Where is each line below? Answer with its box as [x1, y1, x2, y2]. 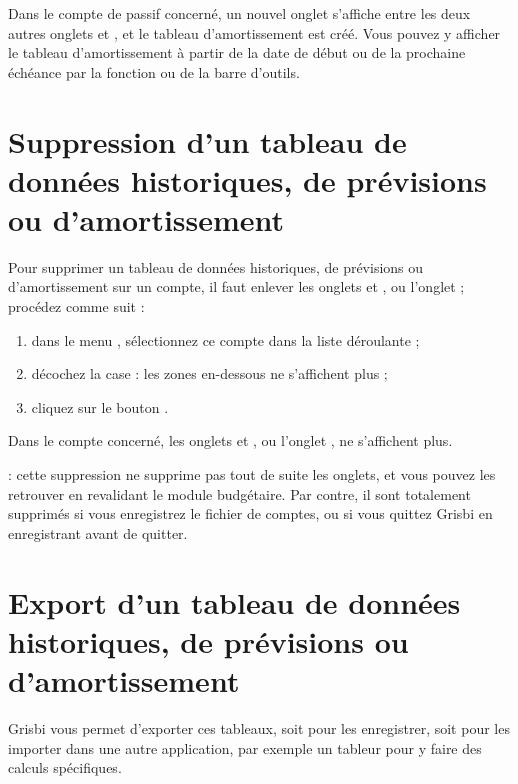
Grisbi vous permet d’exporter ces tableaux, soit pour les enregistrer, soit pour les [8, 717, 510, 738]
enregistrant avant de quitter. [8, 522, 188, 543]
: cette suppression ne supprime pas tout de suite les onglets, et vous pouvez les [8, 464, 496, 485]
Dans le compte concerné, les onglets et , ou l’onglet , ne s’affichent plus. [8, 430, 453, 451]
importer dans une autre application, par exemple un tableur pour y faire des [8, 737, 482, 758]
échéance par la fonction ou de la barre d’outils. [8, 61, 300, 82]
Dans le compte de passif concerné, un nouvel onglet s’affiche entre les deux [8, 3, 471, 23]
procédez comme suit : [8, 296, 145, 317]
